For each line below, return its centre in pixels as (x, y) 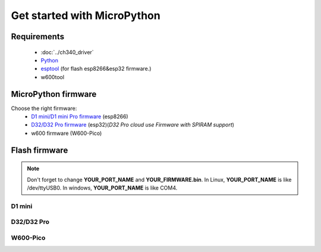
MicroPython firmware (54, 94)
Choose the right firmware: (44, 108)
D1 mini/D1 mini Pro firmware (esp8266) (80, 116)
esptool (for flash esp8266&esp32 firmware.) (96, 69)
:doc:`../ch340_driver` (67, 52)
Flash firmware (40, 150)
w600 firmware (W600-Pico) (67, 133)
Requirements (38, 37)
